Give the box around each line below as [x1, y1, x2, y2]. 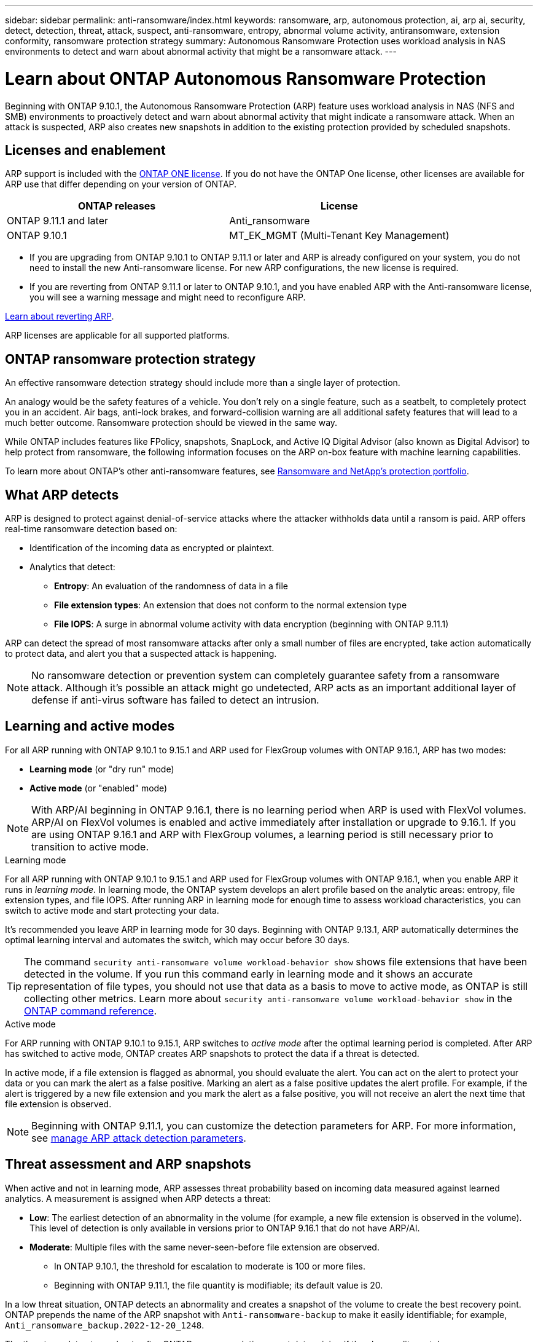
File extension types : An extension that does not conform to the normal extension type [54, 600, 407, 611]
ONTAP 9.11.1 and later [7, 214, 109, 227]
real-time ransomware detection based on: [5, 524, 177, 535]
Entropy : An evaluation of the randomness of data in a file [54, 581, 288, 592]
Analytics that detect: [29, 562, 115, 573]
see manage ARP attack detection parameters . [31, 1131, 246, 1144]
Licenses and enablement [5, 142, 166, 158]
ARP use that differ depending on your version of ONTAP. [5, 179, 237, 190]
